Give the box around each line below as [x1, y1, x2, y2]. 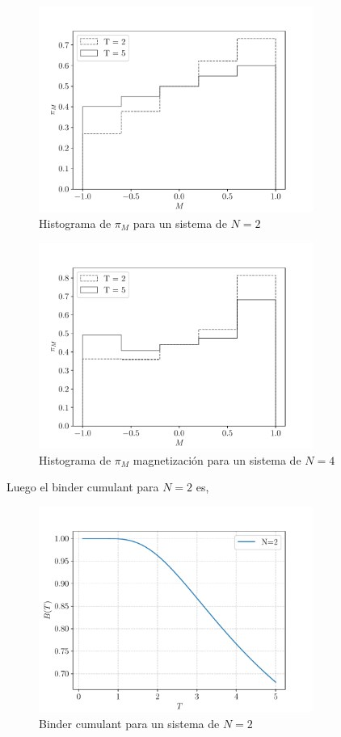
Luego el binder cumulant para [6, 478, 159, 495]
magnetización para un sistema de [133, 451, 301, 468]
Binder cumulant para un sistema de [39, 714, 220, 731]
